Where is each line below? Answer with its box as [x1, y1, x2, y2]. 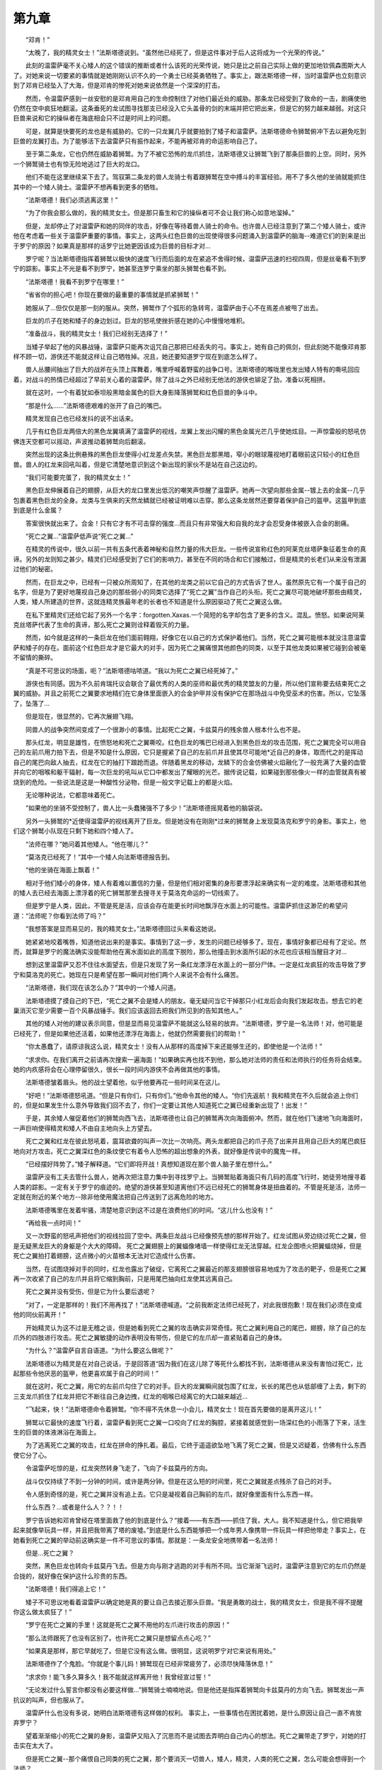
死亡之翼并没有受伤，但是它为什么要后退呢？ [25, 1287, 156, 1296]
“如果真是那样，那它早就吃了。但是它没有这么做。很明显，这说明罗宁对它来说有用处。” [25, 1647, 276, 1655]
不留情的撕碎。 [13, 653, 57, 662]
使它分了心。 [13, 1451, 51, 1459]
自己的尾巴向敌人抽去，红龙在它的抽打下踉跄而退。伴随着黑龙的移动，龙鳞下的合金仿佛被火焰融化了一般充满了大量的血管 [13, 758, 366, 766]
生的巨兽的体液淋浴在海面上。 [13, 1428, 100, 1437]
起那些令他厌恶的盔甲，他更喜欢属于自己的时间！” [13, 1369, 159, 1378]
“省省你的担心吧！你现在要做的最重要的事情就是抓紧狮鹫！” [25, 290, 199, 299]
